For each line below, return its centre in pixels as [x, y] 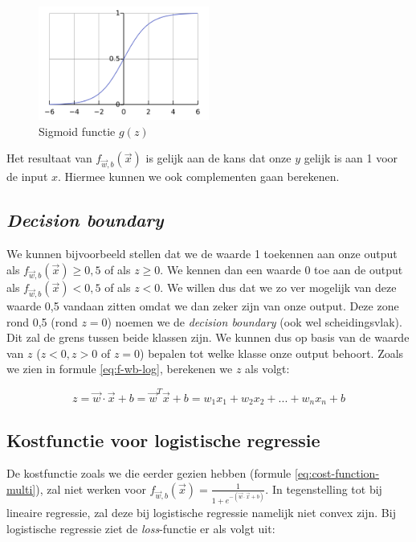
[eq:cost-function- [337, 473]
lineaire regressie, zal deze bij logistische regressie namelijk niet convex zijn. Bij [201, 513]
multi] [21, 489]
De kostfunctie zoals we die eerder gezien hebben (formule [149, 473]
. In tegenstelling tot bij [324, 489]
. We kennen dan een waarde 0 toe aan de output [281, 269]
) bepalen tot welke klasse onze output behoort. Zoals [272, 353]
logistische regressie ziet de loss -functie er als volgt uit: [141, 528]
